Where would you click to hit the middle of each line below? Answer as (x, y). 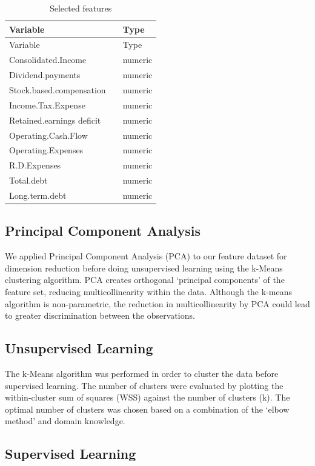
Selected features (81, 8)
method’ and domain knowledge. (65, 421)
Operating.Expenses (46, 150)
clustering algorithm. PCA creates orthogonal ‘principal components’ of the (145, 280)
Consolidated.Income (48, 60)
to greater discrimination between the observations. (100, 315)
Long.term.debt (38, 195)
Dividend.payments (45, 75)
